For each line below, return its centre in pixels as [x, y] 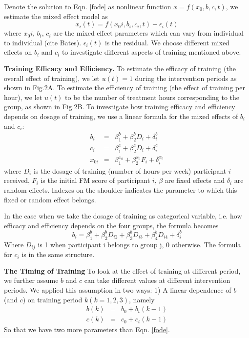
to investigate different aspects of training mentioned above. [151, 52]
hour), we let [23, 97]
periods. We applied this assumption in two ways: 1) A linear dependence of [118, 289]
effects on [18, 52]
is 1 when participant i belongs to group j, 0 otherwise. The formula [139, 244]
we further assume [31, 280]
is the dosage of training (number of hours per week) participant [130, 170]
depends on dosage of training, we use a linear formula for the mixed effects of [121, 116]
